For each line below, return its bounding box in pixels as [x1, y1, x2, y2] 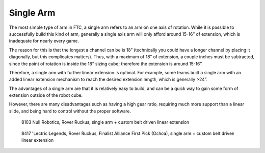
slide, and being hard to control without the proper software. [9, 108, 131, 114]
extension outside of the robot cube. [9, 92, 83, 98]
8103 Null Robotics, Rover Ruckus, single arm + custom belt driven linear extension [21, 119, 189, 125]
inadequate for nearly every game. [9, 38, 79, 44]
